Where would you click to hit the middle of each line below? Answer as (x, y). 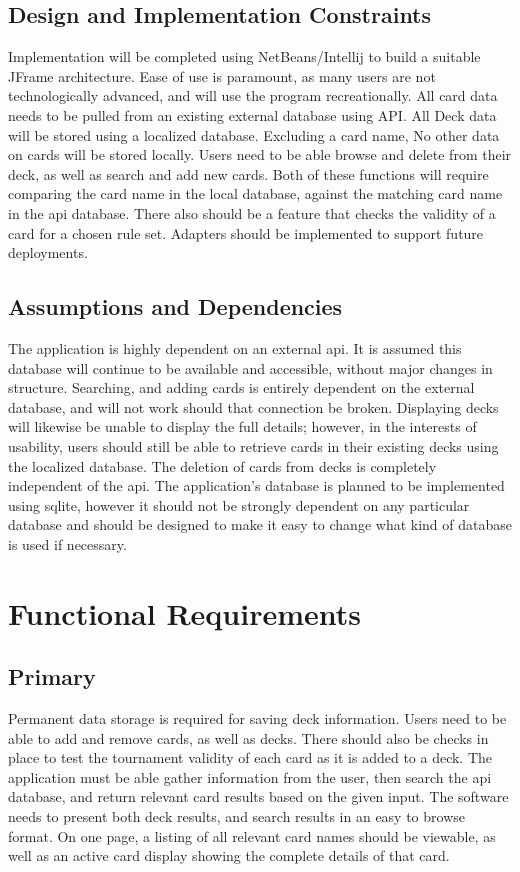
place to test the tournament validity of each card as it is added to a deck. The (250, 757)
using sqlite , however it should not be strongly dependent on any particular (239, 504)
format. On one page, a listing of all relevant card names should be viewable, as (252, 835)
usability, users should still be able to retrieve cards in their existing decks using (253, 445)
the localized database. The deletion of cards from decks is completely (222, 465)
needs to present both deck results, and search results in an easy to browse (237, 816)
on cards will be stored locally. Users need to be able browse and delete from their (260, 154)
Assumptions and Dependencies (175, 306)
